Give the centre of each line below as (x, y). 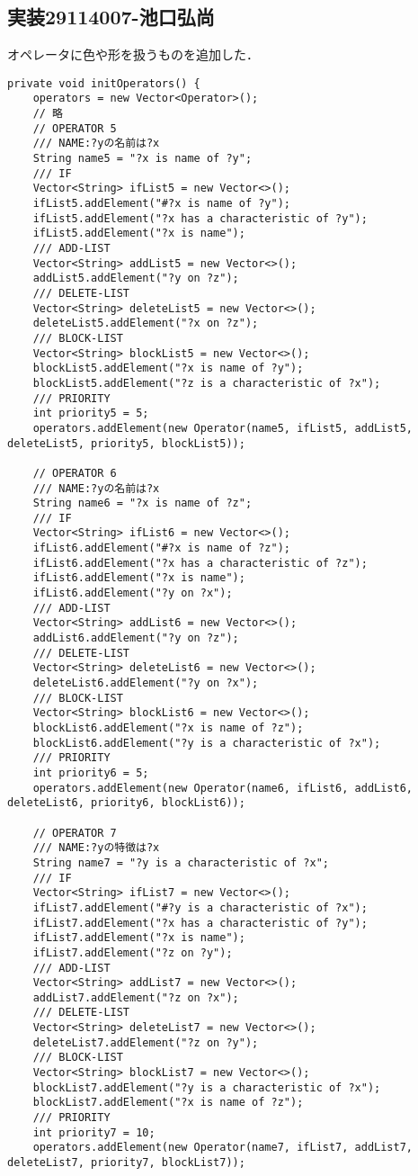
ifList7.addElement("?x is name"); (139, 938)
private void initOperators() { (104, 83)
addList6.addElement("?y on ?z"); (136, 638)
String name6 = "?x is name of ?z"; (142, 503)
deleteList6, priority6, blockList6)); (126, 803)
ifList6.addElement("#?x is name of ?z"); (161, 548)
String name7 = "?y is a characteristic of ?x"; (181, 862)
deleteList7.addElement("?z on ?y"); (146, 1042)
